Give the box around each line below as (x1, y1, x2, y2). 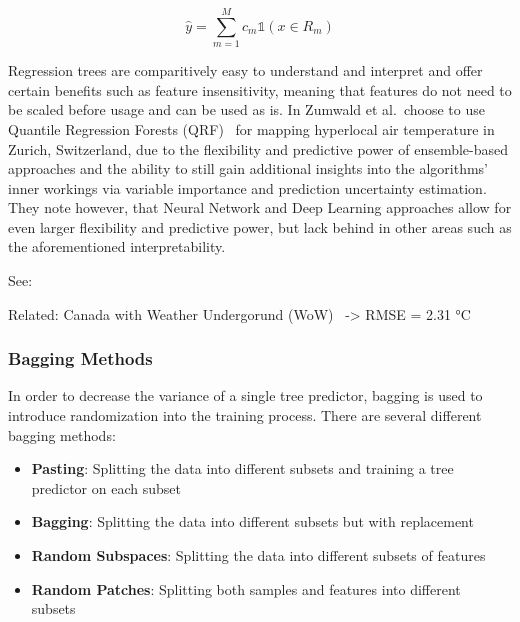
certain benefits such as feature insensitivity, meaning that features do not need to (8, 79, 512, 100)
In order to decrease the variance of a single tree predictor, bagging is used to (8, 385, 483, 406)
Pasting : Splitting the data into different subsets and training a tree (31, 458, 454, 479)
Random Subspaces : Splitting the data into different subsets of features (31, 545, 486, 566)
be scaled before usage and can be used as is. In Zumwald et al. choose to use (8, 99, 485, 120)
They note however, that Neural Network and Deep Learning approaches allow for (8, 197, 512, 218)
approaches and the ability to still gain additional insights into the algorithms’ (8, 158, 489, 179)
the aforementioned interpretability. (8, 236, 226, 257)
